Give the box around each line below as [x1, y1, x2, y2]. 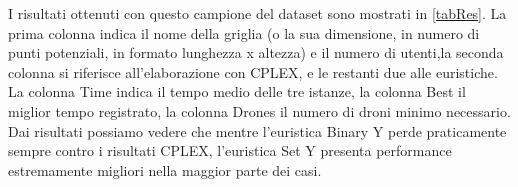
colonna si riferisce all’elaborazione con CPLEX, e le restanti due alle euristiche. [8, 61, 498, 82]
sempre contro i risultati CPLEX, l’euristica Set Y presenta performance [8, 140, 452, 161]
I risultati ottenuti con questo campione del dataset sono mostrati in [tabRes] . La [8, 3, 507, 23]
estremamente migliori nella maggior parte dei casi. [8, 159, 322, 180]
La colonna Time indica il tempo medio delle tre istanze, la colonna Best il [8, 81, 466, 102]
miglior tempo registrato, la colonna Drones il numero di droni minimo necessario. [8, 100, 511, 121]
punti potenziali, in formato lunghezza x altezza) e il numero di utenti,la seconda [8, 42, 504, 63]
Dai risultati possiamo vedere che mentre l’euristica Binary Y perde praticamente [8, 120, 507, 141]
